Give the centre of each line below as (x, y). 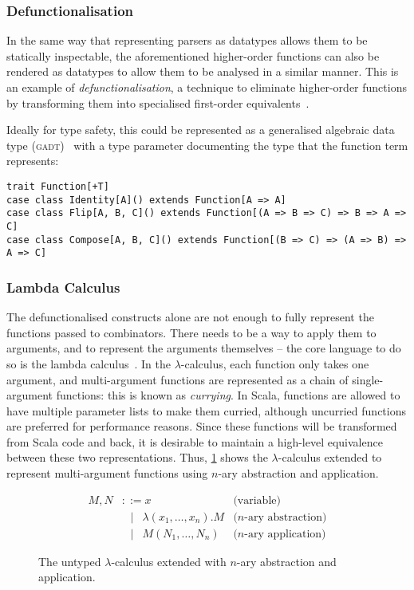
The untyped (70, 561)
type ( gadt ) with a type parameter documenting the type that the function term (207, 145)
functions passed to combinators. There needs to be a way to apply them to (191, 332)
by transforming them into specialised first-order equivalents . (158, 102)
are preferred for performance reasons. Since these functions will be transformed (202, 426)
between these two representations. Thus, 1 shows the (137, 457)
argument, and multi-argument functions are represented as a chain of (177, 379)
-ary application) (285, 534)
